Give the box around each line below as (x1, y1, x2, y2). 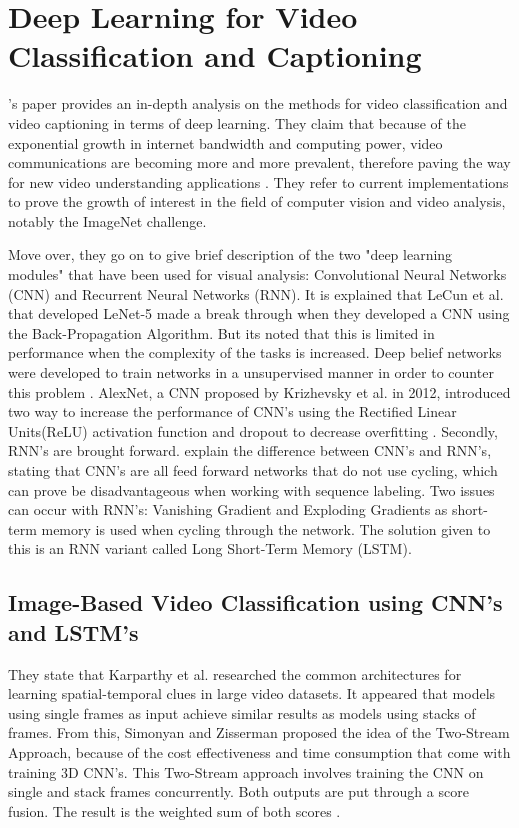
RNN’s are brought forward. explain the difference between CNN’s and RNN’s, (8, 440, 492, 461)
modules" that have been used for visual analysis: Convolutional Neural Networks (8, 264, 507, 285)
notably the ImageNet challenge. (8, 210, 207, 231)
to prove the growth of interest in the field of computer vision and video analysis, (8, 191, 506, 212)
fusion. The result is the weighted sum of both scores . (8, 800, 341, 821)
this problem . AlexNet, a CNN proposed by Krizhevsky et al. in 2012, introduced (8, 381, 511, 402)
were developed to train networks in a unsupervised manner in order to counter (8, 362, 494, 383)
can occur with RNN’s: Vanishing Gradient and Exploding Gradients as (8, 499, 448, 520)
